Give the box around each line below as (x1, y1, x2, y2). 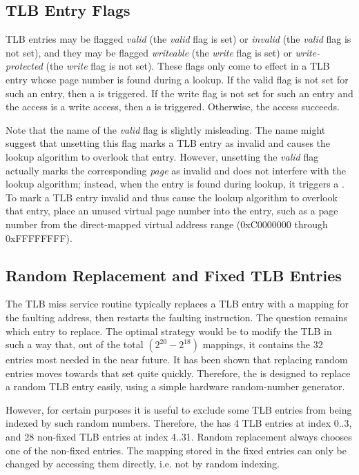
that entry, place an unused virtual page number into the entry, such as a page (6, 203, 338, 218)
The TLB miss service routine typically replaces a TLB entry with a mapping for (6, 296, 349, 311)
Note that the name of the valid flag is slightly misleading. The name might (6, 122, 326, 137)
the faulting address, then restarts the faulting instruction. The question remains (6, 310, 348, 324)
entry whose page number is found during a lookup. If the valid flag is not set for (6, 72, 349, 86)
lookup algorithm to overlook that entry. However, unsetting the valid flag (6, 149, 319, 163)
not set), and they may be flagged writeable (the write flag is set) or (6, 45, 292, 59)
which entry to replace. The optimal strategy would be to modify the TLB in (6, 323, 332, 338)
